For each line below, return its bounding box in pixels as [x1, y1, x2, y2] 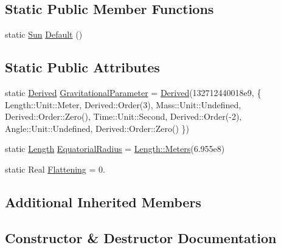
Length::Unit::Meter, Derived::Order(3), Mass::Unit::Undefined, [5, 98, 241, 111]
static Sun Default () [5, 28, 83, 41]
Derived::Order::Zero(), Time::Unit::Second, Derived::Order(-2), [5, 110, 242, 123]
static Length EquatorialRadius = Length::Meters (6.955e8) [5, 142, 225, 155]
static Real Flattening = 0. [5, 162, 105, 175]
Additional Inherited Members [5, 192, 201, 211]
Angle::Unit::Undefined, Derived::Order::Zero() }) [5, 122, 189, 134]
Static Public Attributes [5, 58, 160, 77]
